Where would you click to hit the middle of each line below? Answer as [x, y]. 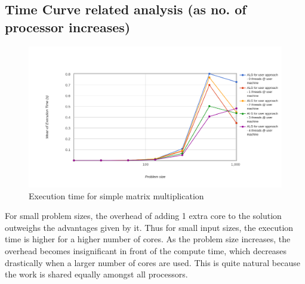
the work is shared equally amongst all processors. [96, 274]
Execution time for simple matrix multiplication [116, 195]
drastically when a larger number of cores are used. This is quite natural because [152, 262]
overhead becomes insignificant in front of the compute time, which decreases [146, 250]
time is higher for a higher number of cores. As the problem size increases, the [148, 239]
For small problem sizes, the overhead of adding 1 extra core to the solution [143, 216]
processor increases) [68, 27]
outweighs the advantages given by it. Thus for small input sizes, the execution [149, 227]
